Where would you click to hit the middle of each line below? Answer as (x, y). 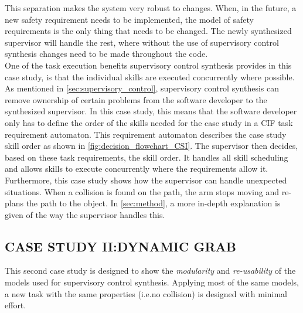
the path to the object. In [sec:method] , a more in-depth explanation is (153, 203)
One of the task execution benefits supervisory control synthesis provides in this (148, 65)
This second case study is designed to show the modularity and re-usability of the (150, 271)
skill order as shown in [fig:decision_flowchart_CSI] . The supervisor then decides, (151, 146)
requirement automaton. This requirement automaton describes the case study (146, 134)
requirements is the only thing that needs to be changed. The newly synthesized (148, 31)
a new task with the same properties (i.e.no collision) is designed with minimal (146, 293)
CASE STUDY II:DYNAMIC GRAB (121, 246)
